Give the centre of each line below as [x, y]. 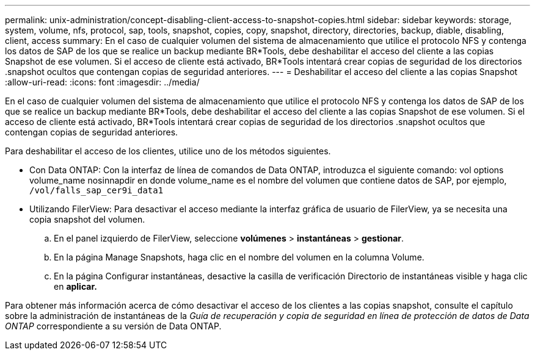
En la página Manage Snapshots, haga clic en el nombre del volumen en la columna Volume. [239, 257]
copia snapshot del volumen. [87, 219]
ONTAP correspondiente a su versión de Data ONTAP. [113, 326]
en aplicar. [75, 286]
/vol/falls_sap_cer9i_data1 [96, 190]
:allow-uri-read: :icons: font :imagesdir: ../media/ [102, 82]
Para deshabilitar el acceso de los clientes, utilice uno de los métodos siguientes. [168, 151]
